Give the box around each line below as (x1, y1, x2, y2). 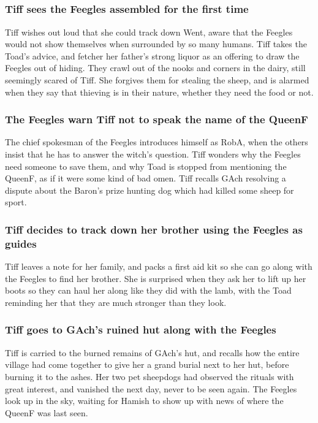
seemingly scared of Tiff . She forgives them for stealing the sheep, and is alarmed (5, 74, 309, 86)
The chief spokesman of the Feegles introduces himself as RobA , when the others (5, 135, 308, 148)
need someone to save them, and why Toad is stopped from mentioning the (5, 159, 287, 172)
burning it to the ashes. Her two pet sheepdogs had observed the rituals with (5, 370, 294, 383)
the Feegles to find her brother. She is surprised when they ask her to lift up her (5, 272, 306, 284)
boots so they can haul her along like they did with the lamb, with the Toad (5, 284, 292, 297)
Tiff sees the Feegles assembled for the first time (5, 1, 249, 17)
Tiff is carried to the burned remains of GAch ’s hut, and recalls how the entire (5, 346, 300, 359)
